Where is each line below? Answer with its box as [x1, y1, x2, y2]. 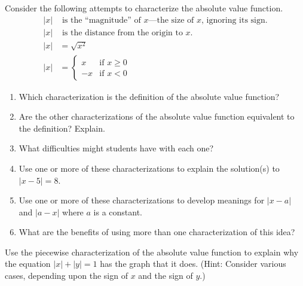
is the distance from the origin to [62, 28, 183, 37]
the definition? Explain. [19, 121, 105, 134]
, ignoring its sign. [201, 16, 268, 25]
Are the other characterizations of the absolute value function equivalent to [19, 110, 295, 123]
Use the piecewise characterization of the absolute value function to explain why [5, 245, 299, 258]
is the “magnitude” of [62, 16, 141, 25]
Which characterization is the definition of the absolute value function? [19, 90, 280, 102]
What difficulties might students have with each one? [19, 142, 214, 154]
